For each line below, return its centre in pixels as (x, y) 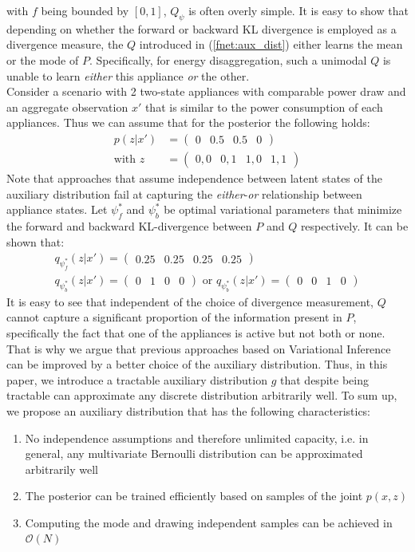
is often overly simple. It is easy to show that (298, 10)
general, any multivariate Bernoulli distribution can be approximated (194, 453)
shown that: (36, 241)
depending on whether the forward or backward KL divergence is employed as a (202, 28)
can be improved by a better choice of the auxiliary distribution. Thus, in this (197, 364)
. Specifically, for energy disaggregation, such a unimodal (228, 59)
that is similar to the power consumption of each (264, 106)
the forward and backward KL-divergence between (129, 226)
